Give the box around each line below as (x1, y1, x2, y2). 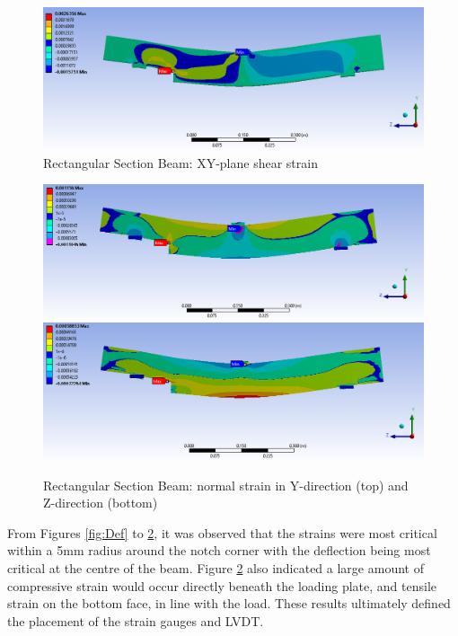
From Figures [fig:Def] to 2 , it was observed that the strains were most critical (7, 523, 437, 542)
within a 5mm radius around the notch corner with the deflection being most (7, 541, 431, 560)
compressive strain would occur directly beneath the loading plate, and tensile (7, 576, 437, 595)
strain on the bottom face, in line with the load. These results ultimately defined (7, 594, 451, 613)
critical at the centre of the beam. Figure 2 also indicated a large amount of (7, 559, 424, 577)
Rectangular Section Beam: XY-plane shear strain (43, 153, 318, 172)
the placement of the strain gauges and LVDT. (7, 611, 264, 630)
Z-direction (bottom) (43, 493, 158, 512)
